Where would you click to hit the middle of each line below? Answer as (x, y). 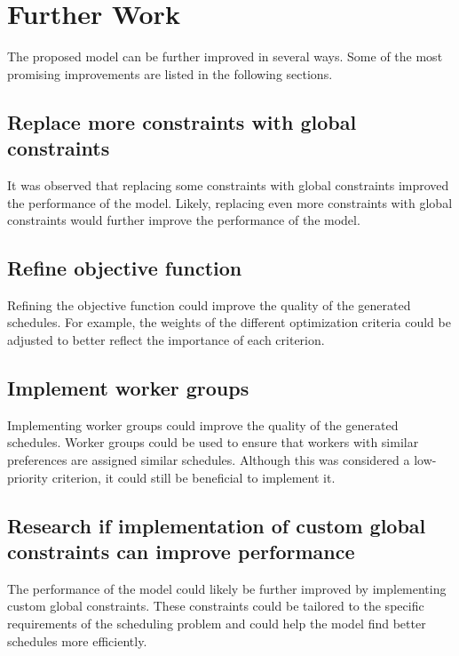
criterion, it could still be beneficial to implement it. (194, 477)
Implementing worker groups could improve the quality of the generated (203, 424)
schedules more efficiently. (77, 640)
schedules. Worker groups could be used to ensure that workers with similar (213, 442)
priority (28, 477)
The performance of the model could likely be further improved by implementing (227, 588)
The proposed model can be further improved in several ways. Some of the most (225, 56)
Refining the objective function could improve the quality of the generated (209, 304)
